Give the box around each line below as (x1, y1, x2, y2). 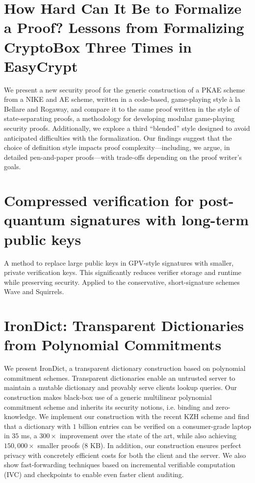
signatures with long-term (70, 210, 249, 230)
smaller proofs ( (37, 440, 85, 450)
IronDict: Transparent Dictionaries (4, 315, 244, 335)
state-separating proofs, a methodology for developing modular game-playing (4, 113, 235, 123)
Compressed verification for (4, 190, 194, 211)
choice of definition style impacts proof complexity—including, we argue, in (4, 142, 230, 152)
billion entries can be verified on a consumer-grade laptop (78, 421, 251, 431)
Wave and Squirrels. (4, 286, 64, 297)
